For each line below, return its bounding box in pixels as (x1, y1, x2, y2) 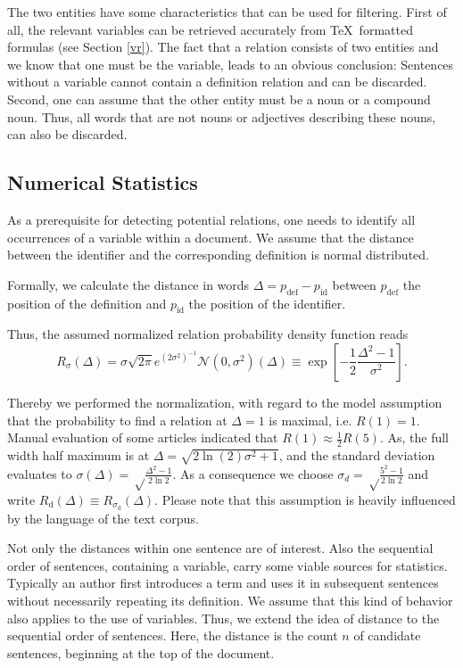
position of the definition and (7, 293, 167, 312)
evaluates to (7, 464, 72, 482)
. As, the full (379, 428, 449, 447)
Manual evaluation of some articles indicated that (7, 428, 278, 447)
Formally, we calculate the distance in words (7, 275, 250, 293)
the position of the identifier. (188, 293, 346, 312)
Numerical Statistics (7, 169, 198, 196)
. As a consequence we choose (172, 464, 334, 482)
